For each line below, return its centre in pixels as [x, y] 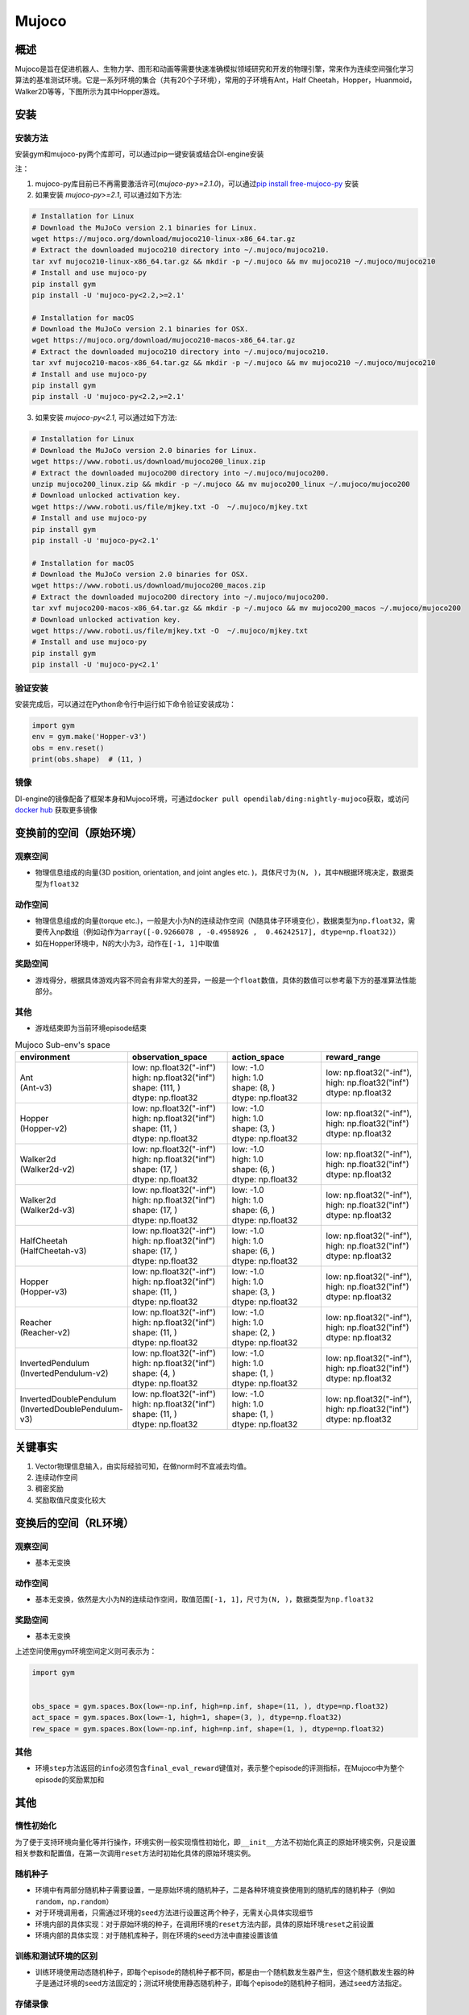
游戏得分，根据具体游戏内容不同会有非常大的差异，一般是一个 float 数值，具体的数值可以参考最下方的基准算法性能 [226, 980]
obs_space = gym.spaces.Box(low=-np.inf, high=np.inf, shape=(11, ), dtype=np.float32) [210, 1706]
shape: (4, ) [154, 1373]
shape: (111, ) [156, 1088]
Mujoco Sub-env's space [62, 1045]
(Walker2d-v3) [48, 1211]
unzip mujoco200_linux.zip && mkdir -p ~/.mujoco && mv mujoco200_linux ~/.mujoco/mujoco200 [221, 484]
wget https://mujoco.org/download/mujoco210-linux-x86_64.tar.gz [164, 239]
